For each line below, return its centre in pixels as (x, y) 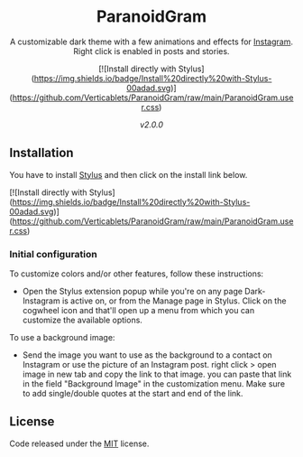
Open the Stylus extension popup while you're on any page (133, 292)
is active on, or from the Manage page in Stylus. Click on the (174, 301)
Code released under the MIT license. (79, 443)
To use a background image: (62, 338)
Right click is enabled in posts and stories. (151, 51)
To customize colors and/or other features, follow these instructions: (137, 274)
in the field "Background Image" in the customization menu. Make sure (154, 384)
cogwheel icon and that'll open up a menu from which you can (138, 311)
